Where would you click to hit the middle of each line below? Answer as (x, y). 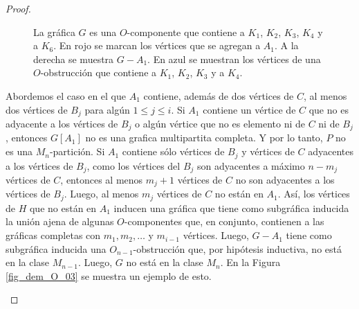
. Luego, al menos (101, 194)
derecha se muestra (74, 59)
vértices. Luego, (216, 235)
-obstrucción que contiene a (99, 72)
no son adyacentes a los (285, 179)
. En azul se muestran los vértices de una (234, 59)
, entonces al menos (102, 179)
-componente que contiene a (186, 32)
